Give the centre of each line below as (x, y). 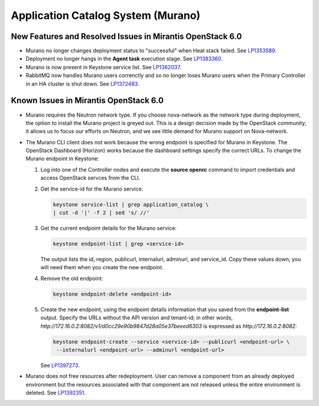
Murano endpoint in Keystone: (62, 159)
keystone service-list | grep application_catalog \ (131, 204)
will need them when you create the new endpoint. (102, 268)
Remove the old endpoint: (72, 278)
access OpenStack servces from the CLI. (90, 178)
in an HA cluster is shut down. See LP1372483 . (82, 83)
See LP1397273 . (60, 365)
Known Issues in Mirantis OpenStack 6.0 (87, 101)
